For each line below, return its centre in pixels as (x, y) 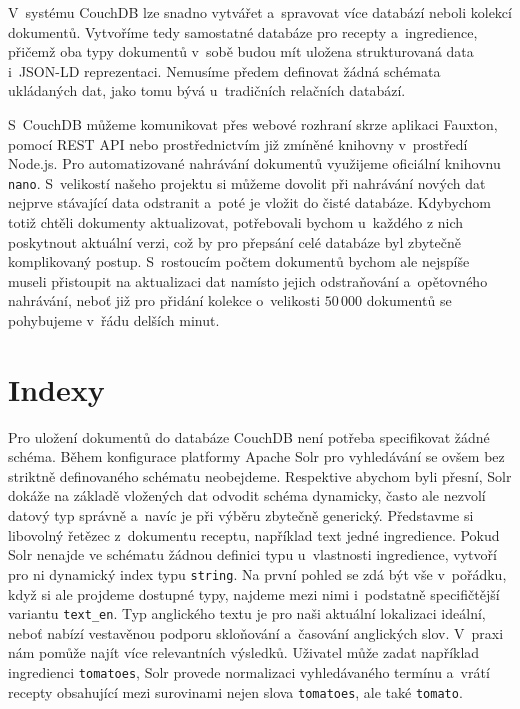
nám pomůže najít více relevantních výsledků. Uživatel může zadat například (244, 652)
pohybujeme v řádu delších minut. (114, 319)
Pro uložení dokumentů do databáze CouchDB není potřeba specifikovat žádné (249, 436)
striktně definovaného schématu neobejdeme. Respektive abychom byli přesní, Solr (260, 475)
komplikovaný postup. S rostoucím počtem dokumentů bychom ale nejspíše (239, 261)
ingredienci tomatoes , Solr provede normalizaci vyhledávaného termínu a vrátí (249, 671)
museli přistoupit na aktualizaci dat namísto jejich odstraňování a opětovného (248, 280)
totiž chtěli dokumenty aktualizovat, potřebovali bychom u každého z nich (236, 222)
